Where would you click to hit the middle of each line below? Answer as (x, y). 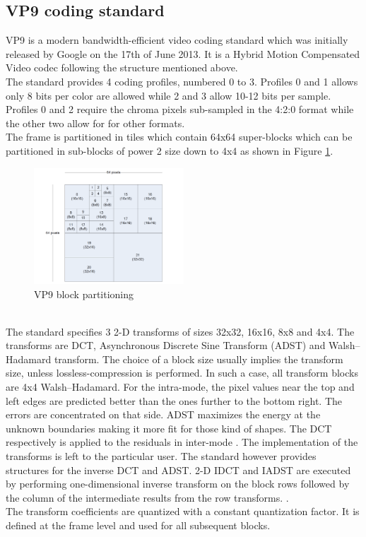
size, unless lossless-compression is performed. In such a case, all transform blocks (182, 373)
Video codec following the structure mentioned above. (122, 67)
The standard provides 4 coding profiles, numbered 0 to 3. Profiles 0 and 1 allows (182, 81)
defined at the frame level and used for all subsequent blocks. (138, 525)
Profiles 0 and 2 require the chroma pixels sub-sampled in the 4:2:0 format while (180, 109)
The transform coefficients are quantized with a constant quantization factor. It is (183, 511)
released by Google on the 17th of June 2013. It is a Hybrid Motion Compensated (183, 53)
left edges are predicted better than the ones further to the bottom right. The (174, 400)
